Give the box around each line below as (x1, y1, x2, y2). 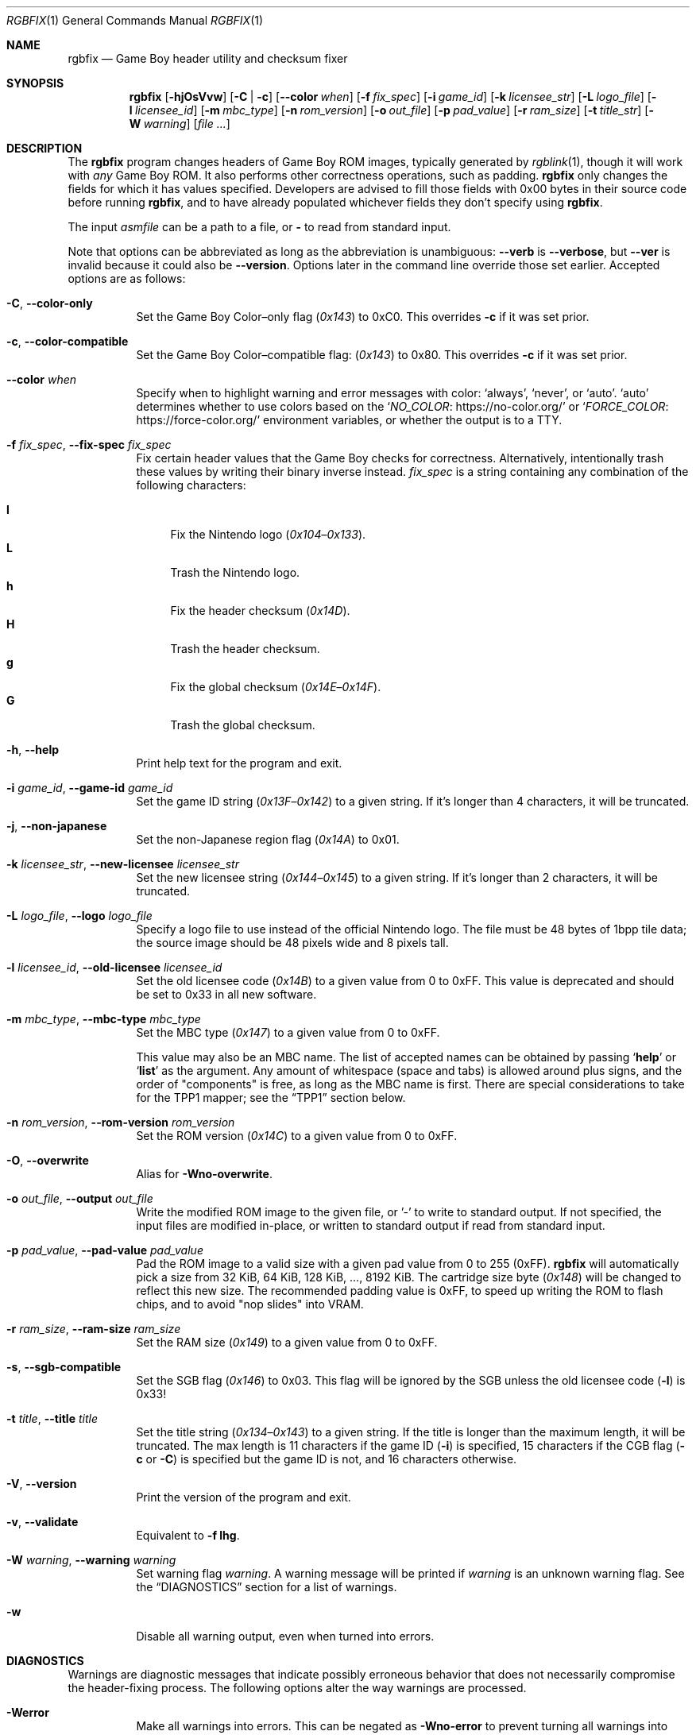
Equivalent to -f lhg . (136, 1528, 240, 1542)
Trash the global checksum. (170, 718, 315, 732)
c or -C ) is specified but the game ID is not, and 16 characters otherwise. (136, 1452, 517, 1466)
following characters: (136, 478, 246, 492)
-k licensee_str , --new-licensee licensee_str (6, 857, 239, 871)
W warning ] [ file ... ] (129, 117, 230, 130)
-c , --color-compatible (6, 334, 129, 348)
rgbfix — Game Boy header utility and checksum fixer (68, 52, 348, 65)
